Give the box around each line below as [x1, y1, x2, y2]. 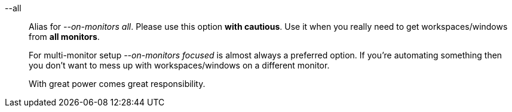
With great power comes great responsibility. [29, 79, 206, 89]
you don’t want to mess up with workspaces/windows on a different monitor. [29, 60, 330, 70]
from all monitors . [29, 32, 100, 42]
